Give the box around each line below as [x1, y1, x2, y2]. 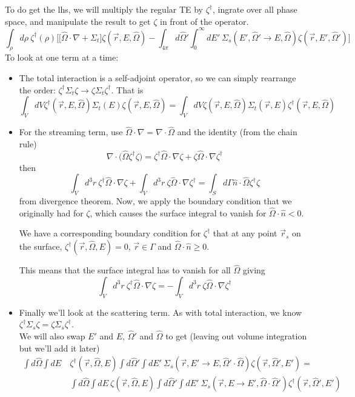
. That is [111, 83, 144, 96]
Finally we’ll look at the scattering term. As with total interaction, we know [19, 305, 302, 318]
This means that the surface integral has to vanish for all [19, 264, 231, 276]
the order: [19, 83, 56, 96]
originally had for [19, 206, 84, 219]
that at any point [213, 227, 277, 239]
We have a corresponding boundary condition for [19, 227, 201, 239]
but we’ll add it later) [19, 341, 100, 354]
